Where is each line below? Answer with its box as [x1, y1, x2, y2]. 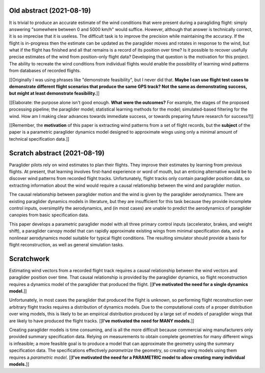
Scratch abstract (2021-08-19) [9, 149, 105, 157]
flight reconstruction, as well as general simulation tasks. [9, 241, 124, 248]
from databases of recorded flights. [9, 68, 81, 74]
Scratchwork [9, 255, 50, 263]
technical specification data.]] [9, 136, 70, 142]
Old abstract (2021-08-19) [9, 6, 91, 15]
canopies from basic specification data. [9, 212, 89, 218]
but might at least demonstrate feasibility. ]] [9, 90, 100, 96]
